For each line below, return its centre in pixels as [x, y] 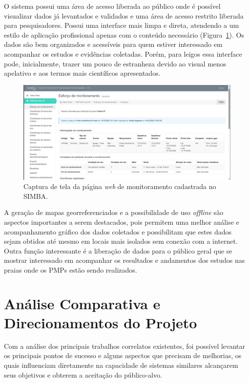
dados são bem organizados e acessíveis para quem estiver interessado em [113, 44]
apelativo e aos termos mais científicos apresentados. [82, 73]
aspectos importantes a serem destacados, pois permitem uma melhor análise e [122, 222]
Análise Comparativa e [82, 303]
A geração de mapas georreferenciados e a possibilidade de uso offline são [114, 212]
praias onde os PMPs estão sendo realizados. [71, 269]
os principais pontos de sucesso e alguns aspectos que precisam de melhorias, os [123, 355]
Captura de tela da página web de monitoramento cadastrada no [120, 186]
